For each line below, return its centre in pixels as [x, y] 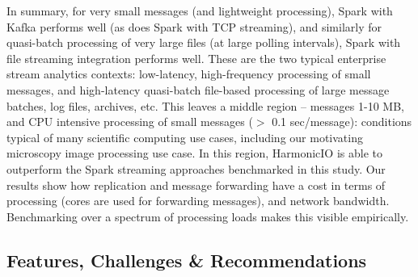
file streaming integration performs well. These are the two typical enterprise [196, 58]
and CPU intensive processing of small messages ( [130, 122]
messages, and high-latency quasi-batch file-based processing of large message [198, 89]
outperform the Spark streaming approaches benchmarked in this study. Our [196, 168]
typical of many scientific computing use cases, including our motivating [185, 137]
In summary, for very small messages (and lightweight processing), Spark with [200, 10]
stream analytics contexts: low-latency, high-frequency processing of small [189, 74]
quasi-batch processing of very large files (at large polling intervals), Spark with [204, 42]
